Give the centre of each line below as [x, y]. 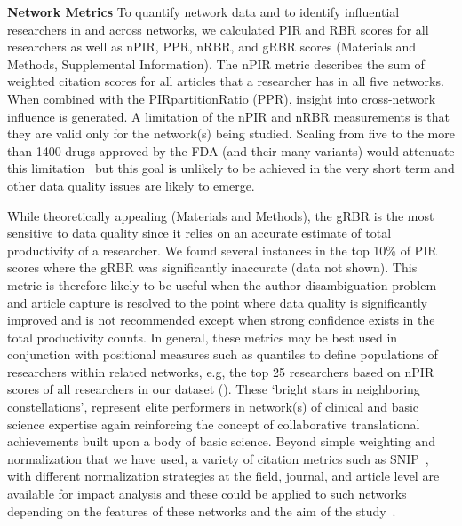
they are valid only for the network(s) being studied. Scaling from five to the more [231, 133]
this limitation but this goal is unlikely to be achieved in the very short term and [231, 168]
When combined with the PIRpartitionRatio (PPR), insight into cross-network [222, 98]
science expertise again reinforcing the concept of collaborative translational [214, 424]
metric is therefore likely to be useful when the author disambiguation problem [222, 284]
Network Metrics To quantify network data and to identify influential [203, 12]
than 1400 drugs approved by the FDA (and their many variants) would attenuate [231, 150]
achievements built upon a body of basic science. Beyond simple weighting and [221, 441]
